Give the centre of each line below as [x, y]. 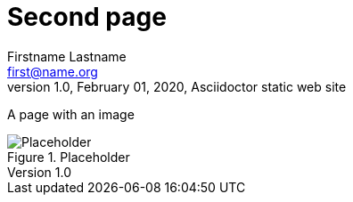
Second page [87, 17]
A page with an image [71, 114]
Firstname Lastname [67, 56]
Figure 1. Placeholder [69, 157]
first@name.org [53, 71]
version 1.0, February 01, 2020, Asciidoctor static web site [177, 86]
